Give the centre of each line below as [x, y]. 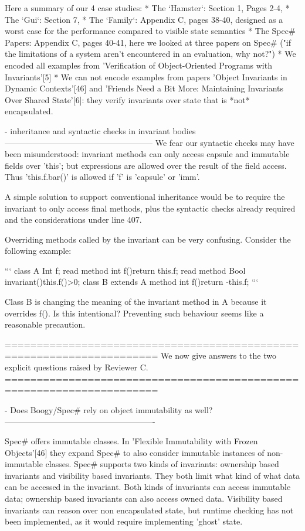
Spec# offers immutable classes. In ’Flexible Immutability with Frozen [131, 441]
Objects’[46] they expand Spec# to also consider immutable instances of [135, 452]
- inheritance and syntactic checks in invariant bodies [100, 130]
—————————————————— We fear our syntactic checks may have [150, 142]
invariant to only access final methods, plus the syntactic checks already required [150, 208]
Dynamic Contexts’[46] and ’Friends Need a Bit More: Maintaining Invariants [144, 88]
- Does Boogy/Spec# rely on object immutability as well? [109, 409]
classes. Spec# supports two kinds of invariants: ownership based [162, 464]
